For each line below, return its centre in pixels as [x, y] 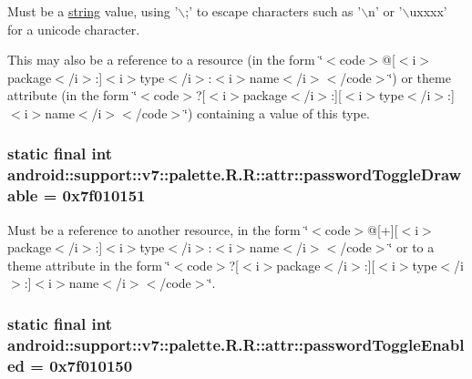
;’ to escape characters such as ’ [273, 11]
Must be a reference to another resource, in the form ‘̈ [158, 229]
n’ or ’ [385, 11]
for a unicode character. [74, 29]
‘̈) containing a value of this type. [277, 113]
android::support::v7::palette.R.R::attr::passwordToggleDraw [235, 174]
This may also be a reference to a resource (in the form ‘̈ [165, 60]
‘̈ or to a [411, 247]
